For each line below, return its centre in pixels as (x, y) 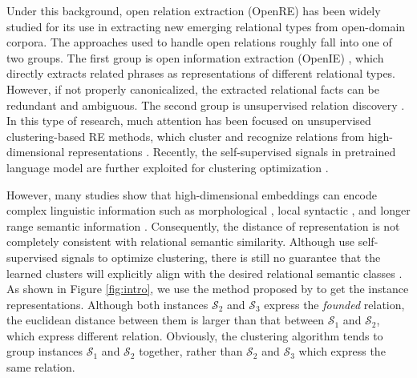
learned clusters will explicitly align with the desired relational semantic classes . (204, 273)
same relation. (41, 367)
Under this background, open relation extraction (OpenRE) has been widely (194, 10)
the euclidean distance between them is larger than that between (166, 320)
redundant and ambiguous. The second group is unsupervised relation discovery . (206, 105)
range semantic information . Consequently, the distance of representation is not (203, 225)
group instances (45, 351)
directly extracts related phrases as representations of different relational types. (201, 73)
